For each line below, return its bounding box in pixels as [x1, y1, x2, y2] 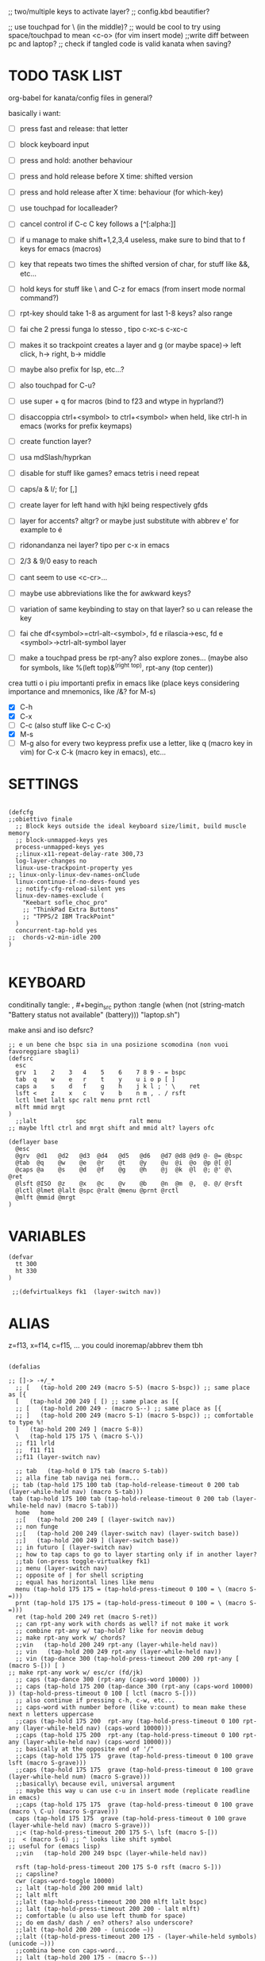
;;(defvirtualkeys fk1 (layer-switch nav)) [11, 1288, 161, 1296]
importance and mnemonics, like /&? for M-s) [8, 687, 156, 697]
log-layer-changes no [15, 857, 87, 865]
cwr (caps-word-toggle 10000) [15, 1878, 115, 1886]
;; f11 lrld [15, 1439, 56, 1448]
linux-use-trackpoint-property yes [15, 863, 133, 872]
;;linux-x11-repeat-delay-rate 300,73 [15, 850, 144, 858]
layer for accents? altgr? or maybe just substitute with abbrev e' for [19, 516, 240, 526]
